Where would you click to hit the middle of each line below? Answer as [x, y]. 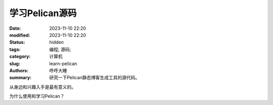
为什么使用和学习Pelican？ [37, 96]
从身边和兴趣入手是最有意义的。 [42, 87]
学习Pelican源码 [43, 13]
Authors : [19, 70]
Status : [17, 42]
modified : [20, 35]
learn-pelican [63, 64]
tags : [15, 49]
